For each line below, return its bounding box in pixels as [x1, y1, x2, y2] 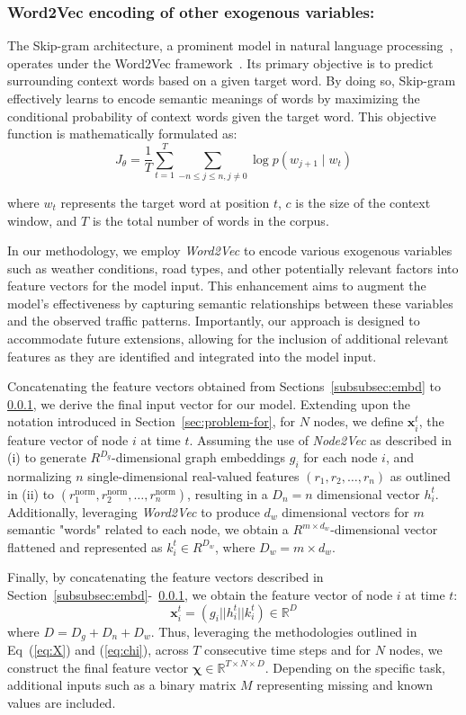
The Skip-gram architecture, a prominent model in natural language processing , [7, 36, 453, 55]
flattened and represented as [7, 537, 163, 556]
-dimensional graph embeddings [112, 448, 286, 467]
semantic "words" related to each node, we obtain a [7, 520, 289, 539]
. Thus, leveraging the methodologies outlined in [150, 621, 417, 640]
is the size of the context [295, 192, 431, 211]
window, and [7, 210, 77, 229]
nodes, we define [313, 412, 404, 431]
